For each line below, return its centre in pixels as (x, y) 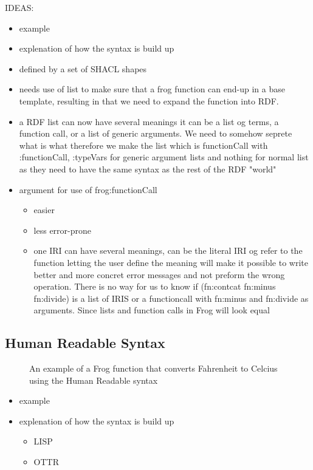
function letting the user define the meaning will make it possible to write (171, 262)
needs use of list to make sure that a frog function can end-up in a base (152, 89)
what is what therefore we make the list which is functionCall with (143, 145)
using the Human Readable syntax (94, 380)
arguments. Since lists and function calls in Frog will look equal (152, 310)
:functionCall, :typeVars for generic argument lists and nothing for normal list (164, 157)
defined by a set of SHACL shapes (83, 68)
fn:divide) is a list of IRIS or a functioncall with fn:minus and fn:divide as (171, 298)
